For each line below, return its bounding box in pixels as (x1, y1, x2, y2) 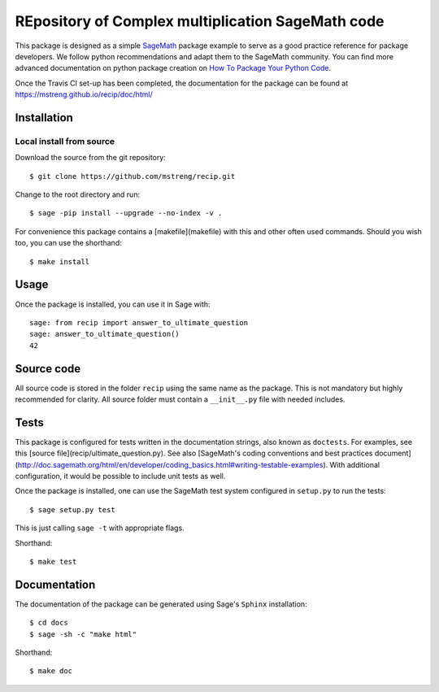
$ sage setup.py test (29, 505, 115, 514)
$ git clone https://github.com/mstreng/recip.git (29, 172, 236, 181)
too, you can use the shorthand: (15, 238, 122, 248)
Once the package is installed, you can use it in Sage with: (15, 299, 211, 309)
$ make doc (29, 667, 73, 676)
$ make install (29, 257, 90, 266)
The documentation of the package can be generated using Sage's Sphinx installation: (15, 598, 308, 609)
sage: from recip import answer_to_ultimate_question (29, 318, 248, 327)
